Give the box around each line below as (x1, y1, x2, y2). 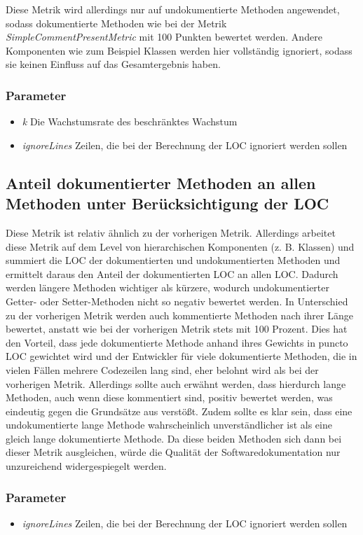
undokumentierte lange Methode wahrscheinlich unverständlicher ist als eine (6, 417, 332, 432)
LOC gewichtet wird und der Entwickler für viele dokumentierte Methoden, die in (6, 349, 357, 363)
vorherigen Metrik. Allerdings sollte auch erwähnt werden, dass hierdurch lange (6, 376, 346, 391)
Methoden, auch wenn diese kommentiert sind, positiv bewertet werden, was (6, 390, 333, 405)
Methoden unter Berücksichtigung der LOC (6, 193, 329, 214)
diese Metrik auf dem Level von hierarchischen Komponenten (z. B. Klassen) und (6, 239, 355, 253)
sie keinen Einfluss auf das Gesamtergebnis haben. (6, 57, 221, 71)
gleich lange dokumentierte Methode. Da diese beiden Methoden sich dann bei (6, 431, 342, 445)
